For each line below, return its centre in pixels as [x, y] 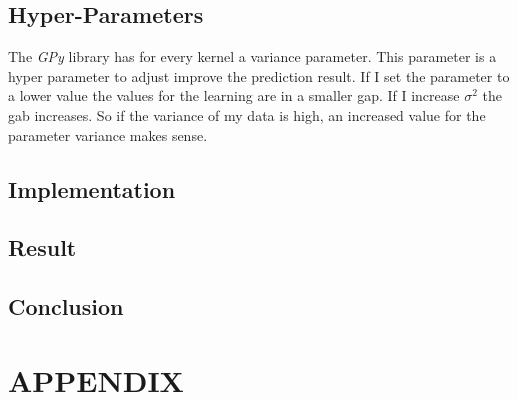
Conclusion [66, 306]
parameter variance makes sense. [108, 134]
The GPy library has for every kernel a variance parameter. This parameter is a [252, 56]
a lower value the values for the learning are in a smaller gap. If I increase [234, 95]
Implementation [92, 188]
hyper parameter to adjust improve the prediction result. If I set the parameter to [259, 75]
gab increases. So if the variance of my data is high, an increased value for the [247, 114]
